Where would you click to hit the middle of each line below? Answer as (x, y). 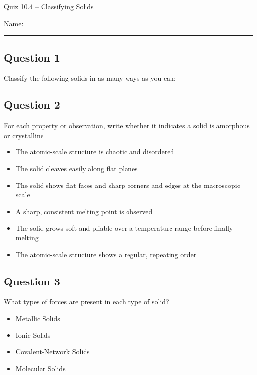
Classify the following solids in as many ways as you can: (90, 78)
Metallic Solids (38, 318)
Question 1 (32, 57)
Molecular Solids (41, 368)
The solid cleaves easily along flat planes (77, 168)
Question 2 (32, 105)
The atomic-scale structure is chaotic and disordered (95, 152)
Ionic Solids (33, 335)
